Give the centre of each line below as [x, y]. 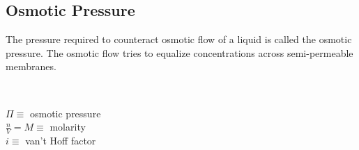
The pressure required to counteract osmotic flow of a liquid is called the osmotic [179, 39]
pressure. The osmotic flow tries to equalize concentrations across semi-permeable [179, 52]
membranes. [31, 66]
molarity [68, 127]
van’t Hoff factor [61, 140]
